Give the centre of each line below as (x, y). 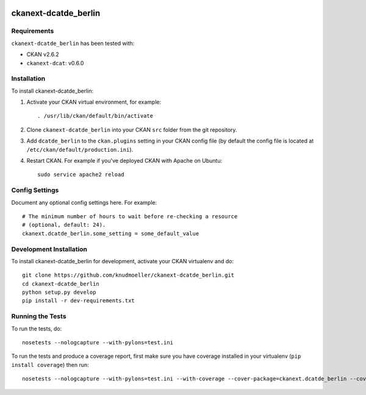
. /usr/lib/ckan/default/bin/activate (95, 116)
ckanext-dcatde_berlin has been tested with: (73, 43)
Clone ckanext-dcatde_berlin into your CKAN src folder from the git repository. (132, 130)
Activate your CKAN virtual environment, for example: (94, 102)
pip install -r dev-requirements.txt (79, 301)
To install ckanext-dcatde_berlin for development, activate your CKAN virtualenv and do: (123, 261)
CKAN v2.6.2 (43, 54)
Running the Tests (39, 316)
